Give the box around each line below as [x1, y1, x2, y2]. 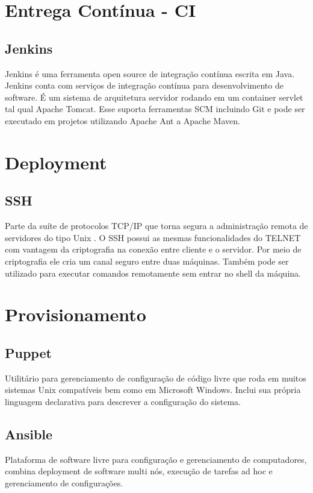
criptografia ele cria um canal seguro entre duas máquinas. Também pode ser [5, 254, 289, 267]
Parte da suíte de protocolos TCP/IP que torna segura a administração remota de [5, 219, 308, 232]
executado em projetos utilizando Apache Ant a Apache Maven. [5, 114, 240, 127]
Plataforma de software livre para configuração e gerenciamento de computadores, [5, 453, 307, 465]
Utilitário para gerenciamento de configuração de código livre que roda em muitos [5, 371, 306, 384]
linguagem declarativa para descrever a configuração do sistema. [5, 395, 241, 407]
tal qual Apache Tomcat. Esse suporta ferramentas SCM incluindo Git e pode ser [5, 102, 305, 115]
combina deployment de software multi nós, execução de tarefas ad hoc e [5, 465, 273, 477]
